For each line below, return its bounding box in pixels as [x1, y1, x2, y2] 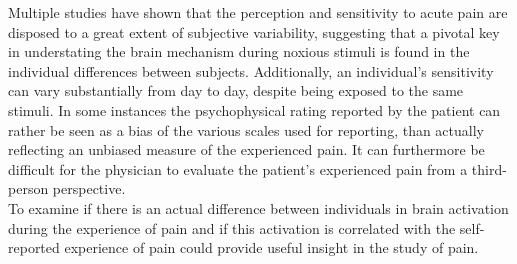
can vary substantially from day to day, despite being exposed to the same [8, 80, 464, 101]
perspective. [52, 178, 126, 199]
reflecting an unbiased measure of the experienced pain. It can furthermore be [8, 139, 485, 160]
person [8, 178, 49, 199]
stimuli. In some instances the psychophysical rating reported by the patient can [8, 99, 501, 120]
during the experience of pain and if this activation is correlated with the [8, 217, 456, 238]
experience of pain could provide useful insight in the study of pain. [64, 237, 479, 258]
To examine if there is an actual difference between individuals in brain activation [8, 197, 509, 218]
